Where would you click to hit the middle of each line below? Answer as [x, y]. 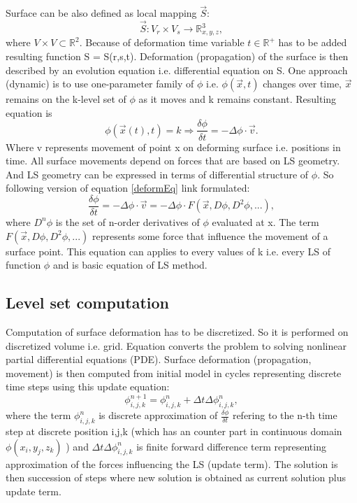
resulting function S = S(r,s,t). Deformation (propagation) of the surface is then [177, 56]
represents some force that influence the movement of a [210, 235]
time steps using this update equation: [88, 387]
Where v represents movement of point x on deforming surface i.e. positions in [173, 147]
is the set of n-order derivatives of [127, 221]
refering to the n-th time [285, 415]
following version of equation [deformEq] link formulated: [128, 188]
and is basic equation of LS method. [130, 265]
